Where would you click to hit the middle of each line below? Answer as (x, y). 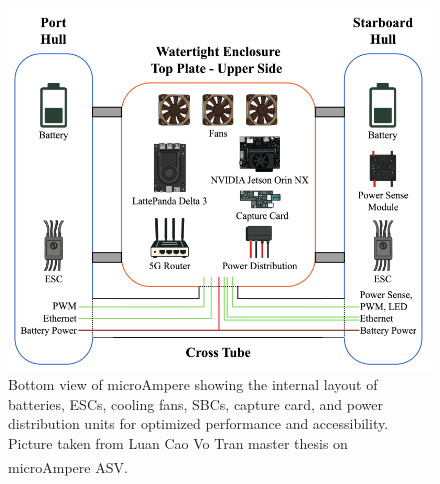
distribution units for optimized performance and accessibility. (198, 423)
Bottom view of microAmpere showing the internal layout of (193, 384)
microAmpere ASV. (68, 466)
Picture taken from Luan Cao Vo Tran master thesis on (178, 443)
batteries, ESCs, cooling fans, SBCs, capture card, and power (195, 403)
